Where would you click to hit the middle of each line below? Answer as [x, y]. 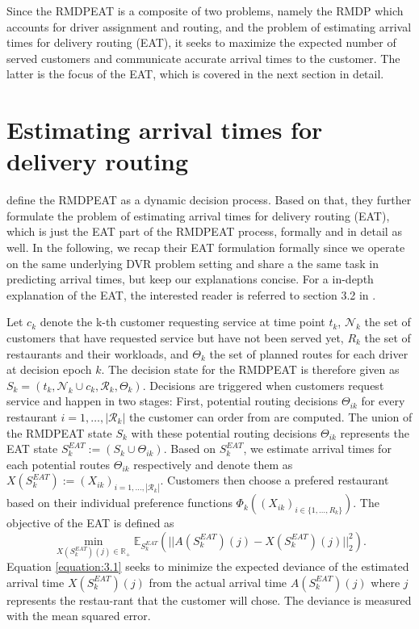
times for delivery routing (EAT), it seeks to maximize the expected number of [201, 42]
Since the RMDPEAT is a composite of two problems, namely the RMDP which [205, 10]
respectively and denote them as [213, 464]
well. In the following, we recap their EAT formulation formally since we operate [206, 247]
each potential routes [59, 464]
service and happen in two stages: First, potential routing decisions [172, 401]
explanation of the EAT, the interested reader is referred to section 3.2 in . [191, 294]
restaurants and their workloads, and [98, 353]
